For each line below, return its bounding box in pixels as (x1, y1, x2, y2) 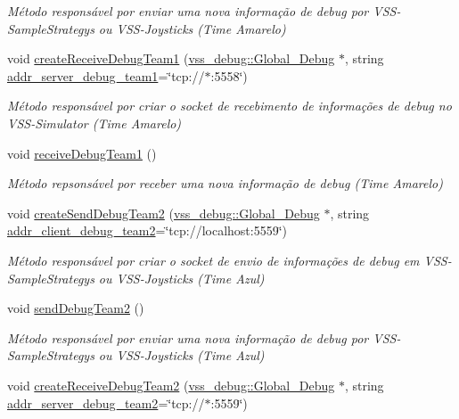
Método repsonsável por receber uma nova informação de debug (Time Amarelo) (7, 174, 443, 193)
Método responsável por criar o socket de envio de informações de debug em (7, 251, 420, 269)
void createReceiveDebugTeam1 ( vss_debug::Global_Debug (7, 49, 335, 68)
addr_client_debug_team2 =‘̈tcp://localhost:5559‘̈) (7, 221, 288, 240)
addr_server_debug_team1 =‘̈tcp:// (7, 66, 205, 85)
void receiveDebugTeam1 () (7, 144, 157, 162)
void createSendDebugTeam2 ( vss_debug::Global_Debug (7, 203, 320, 222)
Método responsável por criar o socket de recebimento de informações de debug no (7, 96, 452, 115)
